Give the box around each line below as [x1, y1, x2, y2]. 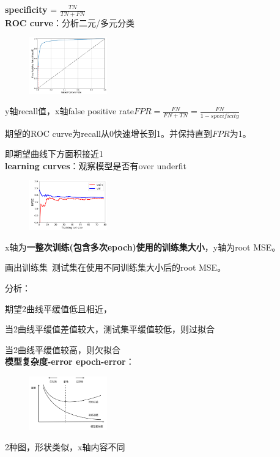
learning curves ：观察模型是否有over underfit [5, 159, 186, 172]
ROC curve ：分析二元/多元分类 [5, 16, 134, 29]
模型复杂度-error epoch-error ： [5, 355, 134, 368]
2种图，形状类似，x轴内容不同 [5, 441, 125, 453]
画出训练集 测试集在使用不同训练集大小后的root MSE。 [5, 261, 226, 274]
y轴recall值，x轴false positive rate [5, 104, 134, 117]
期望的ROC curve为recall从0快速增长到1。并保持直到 [5, 126, 212, 139]
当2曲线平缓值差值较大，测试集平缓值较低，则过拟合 [5, 323, 215, 335]
